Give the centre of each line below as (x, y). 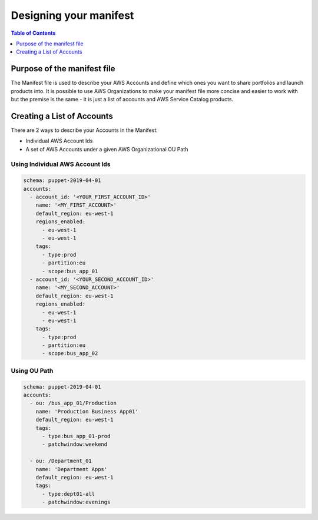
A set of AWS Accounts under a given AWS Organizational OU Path (107, 149)
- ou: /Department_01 (61, 461)
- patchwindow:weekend (75, 444)
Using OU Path (32, 370)
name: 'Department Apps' (72, 469)
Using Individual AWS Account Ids (61, 164)
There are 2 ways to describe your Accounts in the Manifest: (85, 130)
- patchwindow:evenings (76, 502)
